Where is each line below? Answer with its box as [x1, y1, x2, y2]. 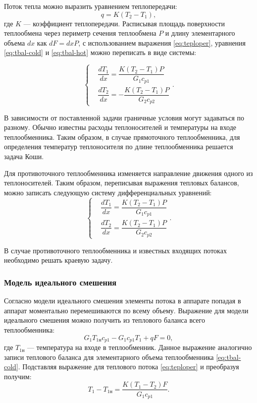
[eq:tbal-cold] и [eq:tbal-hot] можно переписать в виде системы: [4, 47, 197, 58]
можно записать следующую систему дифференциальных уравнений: [4, 187, 212, 197]
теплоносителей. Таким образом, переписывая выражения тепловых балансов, [4, 177, 239, 188]
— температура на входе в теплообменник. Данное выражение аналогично [27, 342, 252, 352]
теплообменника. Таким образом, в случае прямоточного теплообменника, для [4, 131, 240, 142]
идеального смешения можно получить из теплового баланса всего [4, 315, 205, 325]
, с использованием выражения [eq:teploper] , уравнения [78, 37, 246, 48]
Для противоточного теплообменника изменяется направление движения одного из [4, 168, 253, 178]
